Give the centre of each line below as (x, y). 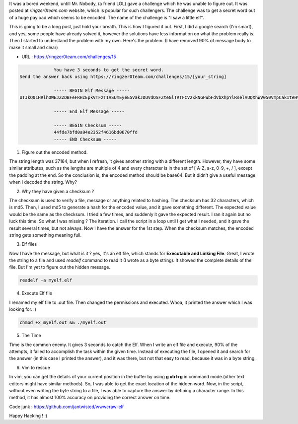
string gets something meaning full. (45, 235)
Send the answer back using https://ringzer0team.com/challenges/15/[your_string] (123, 77)
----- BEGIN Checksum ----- (88, 125)
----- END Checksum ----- (85, 139)
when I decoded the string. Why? (43, 182)
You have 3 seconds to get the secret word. (109, 70)
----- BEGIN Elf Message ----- (92, 90)
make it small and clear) (34, 48)
